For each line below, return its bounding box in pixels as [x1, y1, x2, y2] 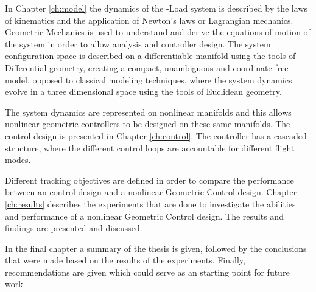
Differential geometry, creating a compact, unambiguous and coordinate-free [5, 61, 289, 74]
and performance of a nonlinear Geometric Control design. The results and [5, 209, 284, 222]
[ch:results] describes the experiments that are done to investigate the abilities [5, 197, 296, 210]
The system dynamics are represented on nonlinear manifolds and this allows [5, 105, 292, 118]
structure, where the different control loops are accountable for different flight [5, 141, 295, 154]
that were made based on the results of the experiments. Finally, [5, 254, 245, 266]
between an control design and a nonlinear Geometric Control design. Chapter [5, 186, 297, 198]
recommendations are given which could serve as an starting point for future [5, 265, 290, 278]
